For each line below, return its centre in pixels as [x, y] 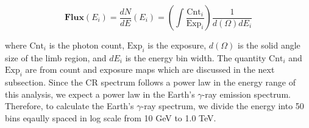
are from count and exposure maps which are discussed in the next [150, 69]
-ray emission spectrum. [246, 94]
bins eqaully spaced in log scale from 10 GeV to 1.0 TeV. [111, 117]
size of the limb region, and [56, 57]
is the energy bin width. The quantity [196, 57]
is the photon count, [87, 45]
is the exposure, [177, 45]
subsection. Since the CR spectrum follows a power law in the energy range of [151, 82]
